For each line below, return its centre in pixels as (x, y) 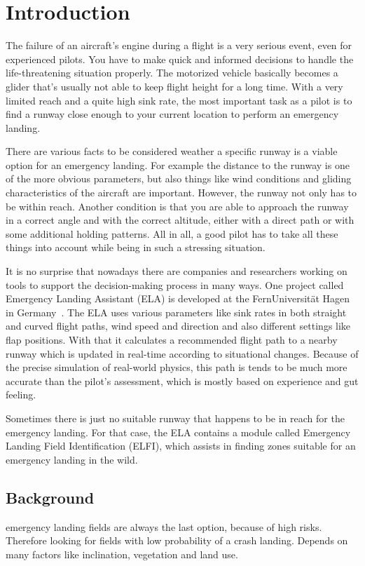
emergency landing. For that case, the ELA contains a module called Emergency (178, 432)
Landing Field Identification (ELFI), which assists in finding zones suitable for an (181, 446)
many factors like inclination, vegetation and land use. (122, 554)
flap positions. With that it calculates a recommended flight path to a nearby (172, 339)
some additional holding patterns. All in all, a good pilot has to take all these (172, 233)
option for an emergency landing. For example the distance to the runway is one (178, 164)
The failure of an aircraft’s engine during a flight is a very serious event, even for (179, 45)
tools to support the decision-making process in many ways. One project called (175, 284)
